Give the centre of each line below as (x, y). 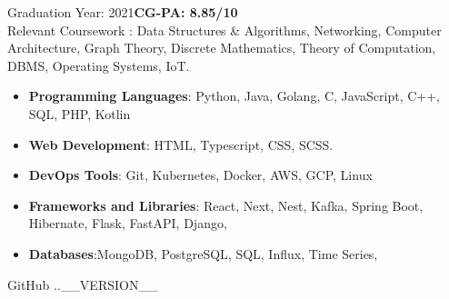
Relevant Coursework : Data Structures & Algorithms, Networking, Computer (224, 30)
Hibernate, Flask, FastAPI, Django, (128, 223)
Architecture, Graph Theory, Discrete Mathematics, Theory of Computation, (222, 48)
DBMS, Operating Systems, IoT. (99, 65)
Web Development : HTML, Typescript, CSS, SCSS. (181, 144)
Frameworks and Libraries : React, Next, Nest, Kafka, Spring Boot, (226, 205)
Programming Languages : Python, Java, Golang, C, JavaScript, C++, (234, 96)
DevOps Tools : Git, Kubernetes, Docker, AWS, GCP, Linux (200, 175)
